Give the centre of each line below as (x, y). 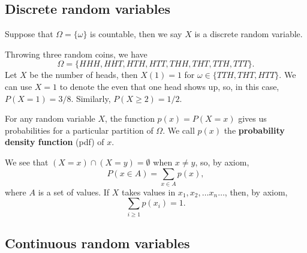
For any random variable (50, 118)
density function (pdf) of (55, 142)
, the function (130, 118)
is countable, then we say (136, 34)
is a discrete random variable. (249, 34)
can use (19, 86)
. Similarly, (91, 98)
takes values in (148, 192)
